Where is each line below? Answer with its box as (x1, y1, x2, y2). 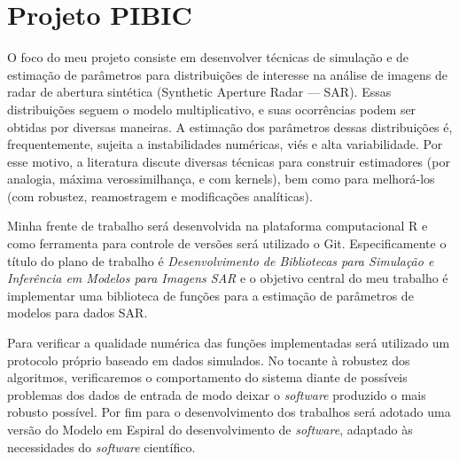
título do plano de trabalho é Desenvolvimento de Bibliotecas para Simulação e (7, 251, 434, 270)
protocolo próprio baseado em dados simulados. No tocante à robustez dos (7, 350, 410, 369)
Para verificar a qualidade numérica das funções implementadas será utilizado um (7, 333, 450, 352)
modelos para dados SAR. (7, 303, 148, 322)
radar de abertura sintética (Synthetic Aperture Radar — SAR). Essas (7, 82, 392, 101)
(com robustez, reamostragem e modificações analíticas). (7, 186, 313, 205)
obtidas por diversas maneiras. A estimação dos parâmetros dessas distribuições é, (7, 117, 453, 136)
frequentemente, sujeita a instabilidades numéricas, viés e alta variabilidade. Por (7, 135, 443, 153)
